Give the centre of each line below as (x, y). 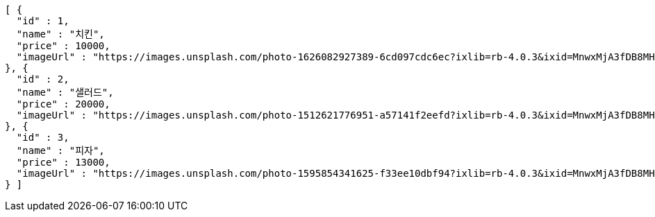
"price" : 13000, (63, 162)
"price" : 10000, (63, 46)
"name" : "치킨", (60, 34)
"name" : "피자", (60, 150)
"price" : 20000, (63, 104)
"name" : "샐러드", (65, 92)
